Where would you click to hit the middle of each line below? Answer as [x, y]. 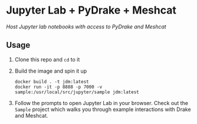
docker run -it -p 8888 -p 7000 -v [58, 87]
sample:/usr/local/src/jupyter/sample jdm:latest [77, 92]
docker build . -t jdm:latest [52, 81]
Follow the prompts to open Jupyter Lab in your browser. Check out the [101, 103]
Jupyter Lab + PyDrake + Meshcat [91, 10]
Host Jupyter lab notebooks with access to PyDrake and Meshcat [86, 27]
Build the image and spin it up [51, 71]
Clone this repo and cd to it [47, 59]
